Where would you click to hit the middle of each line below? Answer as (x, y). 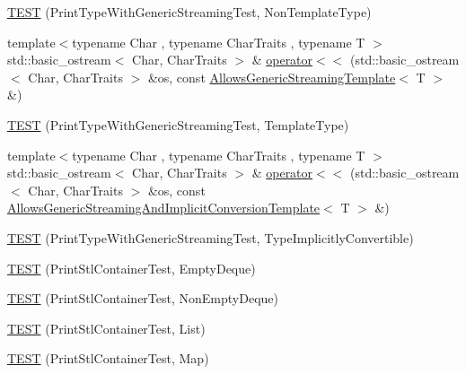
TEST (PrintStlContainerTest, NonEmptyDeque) (143, 298)
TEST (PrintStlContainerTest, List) (106, 328)
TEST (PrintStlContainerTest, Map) (108, 358)
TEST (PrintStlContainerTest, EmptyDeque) (132, 268)
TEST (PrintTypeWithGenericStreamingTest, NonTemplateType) (189, 12)
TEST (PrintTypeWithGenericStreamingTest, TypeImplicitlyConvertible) (211, 237)
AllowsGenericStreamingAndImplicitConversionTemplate (164, 208)
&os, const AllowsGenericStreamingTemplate (272, 77)
